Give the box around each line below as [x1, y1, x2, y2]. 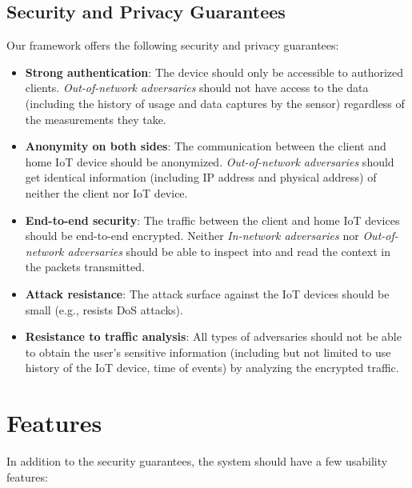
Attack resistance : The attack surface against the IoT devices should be [25, 285, 390, 302]
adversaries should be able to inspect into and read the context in [67, 242, 390, 259]
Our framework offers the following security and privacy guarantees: [6, 37, 339, 54]
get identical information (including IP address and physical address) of [25, 169, 377, 186]
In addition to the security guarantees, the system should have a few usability [6, 453, 388, 470]
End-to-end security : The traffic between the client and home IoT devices [25, 211, 400, 228]
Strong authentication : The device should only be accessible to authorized [25, 63, 404, 80]
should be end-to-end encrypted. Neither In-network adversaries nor [25, 227, 359, 244]
